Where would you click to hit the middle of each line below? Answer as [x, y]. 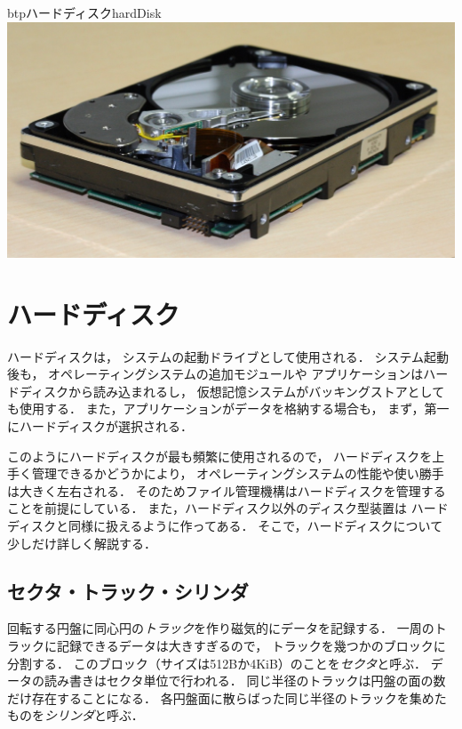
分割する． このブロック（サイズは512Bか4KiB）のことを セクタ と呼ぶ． [217, 663]
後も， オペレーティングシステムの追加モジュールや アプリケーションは [215, 374]
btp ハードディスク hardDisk [84, 12]
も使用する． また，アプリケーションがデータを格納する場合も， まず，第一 [228, 409]
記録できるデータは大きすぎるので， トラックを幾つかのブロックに [251, 645]
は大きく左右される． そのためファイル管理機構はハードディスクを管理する [227, 490]
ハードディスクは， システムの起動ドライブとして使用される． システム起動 [228, 356]
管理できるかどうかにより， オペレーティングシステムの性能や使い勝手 [238, 473]
